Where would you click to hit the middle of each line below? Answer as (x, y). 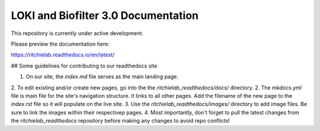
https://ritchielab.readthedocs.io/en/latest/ (63, 55)
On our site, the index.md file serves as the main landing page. (102, 76)
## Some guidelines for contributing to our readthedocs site (84, 66)
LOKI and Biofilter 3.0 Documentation (105, 15)
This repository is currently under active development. (77, 33)
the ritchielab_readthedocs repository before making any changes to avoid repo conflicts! (121, 121)
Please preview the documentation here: (60, 44)
